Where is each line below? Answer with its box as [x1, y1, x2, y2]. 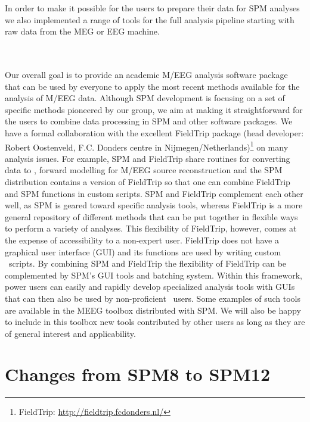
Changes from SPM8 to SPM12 [5, 362, 271, 386]
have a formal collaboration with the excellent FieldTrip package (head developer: [5, 126, 304, 139]
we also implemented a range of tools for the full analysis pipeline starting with [5, 13, 294, 26]
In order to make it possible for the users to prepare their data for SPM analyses [5, 2, 300, 14]
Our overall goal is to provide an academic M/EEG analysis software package [5, 68, 288, 80]
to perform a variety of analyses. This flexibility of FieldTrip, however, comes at [5, 222, 297, 235]
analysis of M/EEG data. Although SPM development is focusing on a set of [5, 92, 285, 104]
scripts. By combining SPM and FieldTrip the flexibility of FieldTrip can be [8, 257, 287, 270]
